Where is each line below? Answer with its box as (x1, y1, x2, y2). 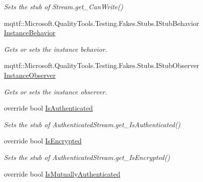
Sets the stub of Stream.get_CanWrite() (4, 1, 123, 11)
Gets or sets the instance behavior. (4, 44, 107, 54)
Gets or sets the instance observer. (4, 86, 108, 96)
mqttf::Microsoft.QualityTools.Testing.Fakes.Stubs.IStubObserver (4, 60, 200, 70)
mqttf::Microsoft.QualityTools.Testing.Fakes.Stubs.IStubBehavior (4, 18, 199, 28)
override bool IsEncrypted (4, 136, 82, 146)
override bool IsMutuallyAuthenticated (4, 168, 120, 179)
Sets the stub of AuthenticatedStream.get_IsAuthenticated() (4, 119, 180, 129)
